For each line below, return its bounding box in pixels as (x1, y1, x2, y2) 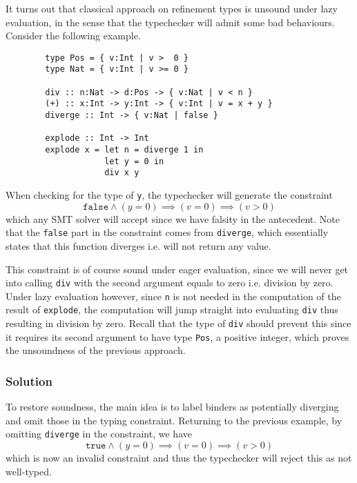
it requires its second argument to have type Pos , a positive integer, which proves (6, 329, 349, 344)
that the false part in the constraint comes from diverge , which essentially (6, 225, 329, 239)
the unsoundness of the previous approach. (6, 343, 186, 357)
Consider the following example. (6, 28, 141, 43)
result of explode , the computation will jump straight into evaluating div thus (6, 302, 338, 317)
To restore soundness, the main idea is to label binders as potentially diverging (6, 400, 339, 414)
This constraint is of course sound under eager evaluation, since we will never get (6, 262, 349, 276)
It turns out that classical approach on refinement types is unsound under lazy (6, 1, 338, 15)
